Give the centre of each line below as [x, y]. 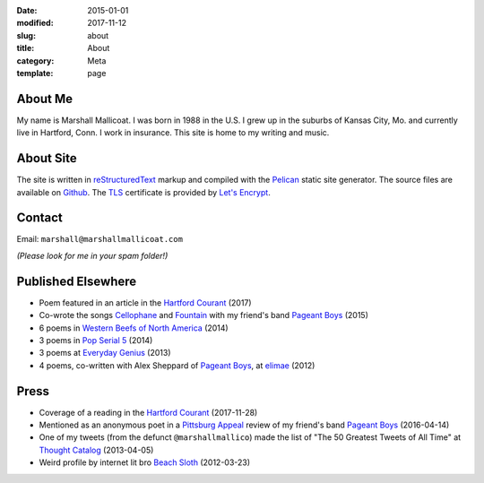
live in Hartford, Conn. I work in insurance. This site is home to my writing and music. [173, 133]
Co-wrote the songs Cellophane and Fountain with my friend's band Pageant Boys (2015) [204, 315]
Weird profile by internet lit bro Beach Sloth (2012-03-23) [145, 462]
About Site [47, 158]
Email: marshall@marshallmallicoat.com [100, 239]
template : [35, 73]
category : [35, 60]
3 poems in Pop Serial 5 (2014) [96, 340]
